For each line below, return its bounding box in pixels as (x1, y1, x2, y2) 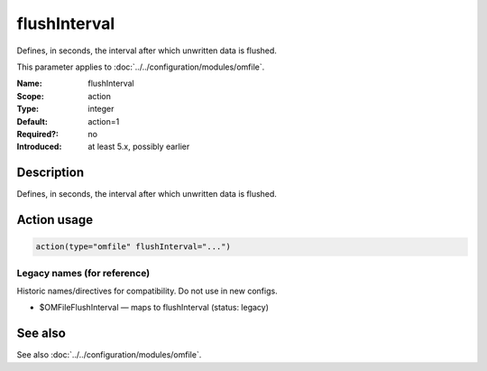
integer (87, 104, 115, 115)
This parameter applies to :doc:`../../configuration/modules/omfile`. (16, 61, 265, 72)
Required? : (16, 128, 59, 139)
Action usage (16, 212, 94, 227)
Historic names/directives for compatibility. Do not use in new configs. (16, 285, 279, 296)
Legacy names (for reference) (16, 266, 151, 279)
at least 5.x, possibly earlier (87, 141, 190, 153)
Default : (16, 116, 49, 126)
